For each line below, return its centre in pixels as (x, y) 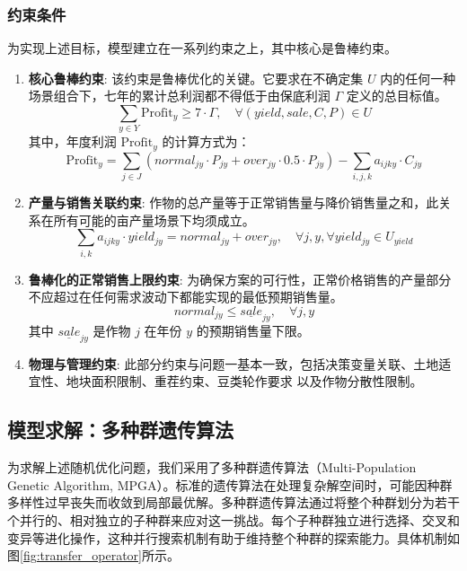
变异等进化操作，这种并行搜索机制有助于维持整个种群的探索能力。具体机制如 (233, 537)
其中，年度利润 (72, 141)
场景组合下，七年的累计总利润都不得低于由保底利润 (179, 96)
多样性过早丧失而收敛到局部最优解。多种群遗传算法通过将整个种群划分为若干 (233, 502)
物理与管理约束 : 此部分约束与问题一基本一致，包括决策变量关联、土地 (233, 363)
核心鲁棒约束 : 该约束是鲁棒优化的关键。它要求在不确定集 (196, 78)
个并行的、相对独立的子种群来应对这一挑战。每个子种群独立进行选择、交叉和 (233, 520)
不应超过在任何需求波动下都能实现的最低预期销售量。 (185, 297)
